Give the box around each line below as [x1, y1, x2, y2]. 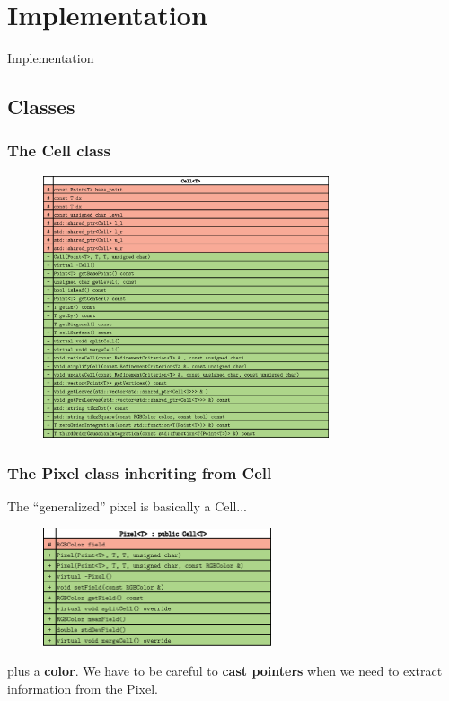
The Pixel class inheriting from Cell [7, 461, 272, 484]
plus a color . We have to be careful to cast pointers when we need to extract [7, 661, 443, 680]
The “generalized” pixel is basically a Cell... [7, 496, 247, 515]
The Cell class [7, 139, 110, 162]
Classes [7, 93, 75, 120]
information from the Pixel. [7, 679, 158, 697]
